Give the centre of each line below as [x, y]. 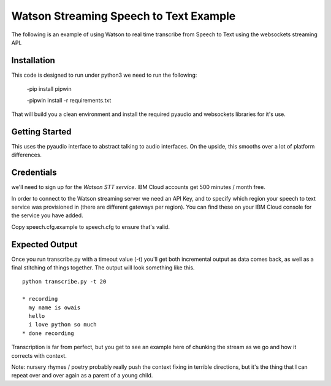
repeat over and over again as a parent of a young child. [82, 376]
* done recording [48, 333]
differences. [27, 155]
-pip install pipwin [49, 89]
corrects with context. [39, 355]
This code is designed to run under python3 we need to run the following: [104, 75]
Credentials [34, 173]
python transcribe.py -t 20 [64, 282]
